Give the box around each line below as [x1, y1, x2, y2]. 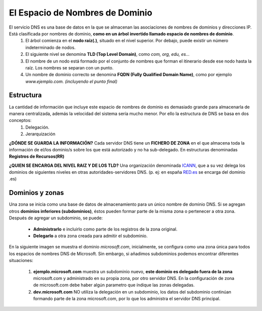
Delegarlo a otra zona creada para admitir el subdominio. [33, 233, 148, 239]
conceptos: [9, 117, 32, 123]
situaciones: [9, 258, 33, 263]
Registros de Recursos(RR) [9, 153, 65, 160]
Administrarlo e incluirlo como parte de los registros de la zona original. [33, 226, 178, 232]
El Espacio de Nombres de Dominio [9, 7, 153, 18]
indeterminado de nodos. [25, 44, 76, 50]
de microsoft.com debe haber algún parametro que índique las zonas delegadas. [33, 282, 195, 288]
